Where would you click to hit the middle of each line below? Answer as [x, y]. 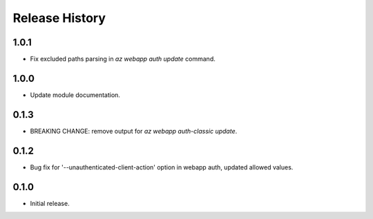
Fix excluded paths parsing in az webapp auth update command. [123, 59]
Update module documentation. [75, 95]
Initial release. [50, 203]
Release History [59, 18]
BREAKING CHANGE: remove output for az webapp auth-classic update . [134, 131]
